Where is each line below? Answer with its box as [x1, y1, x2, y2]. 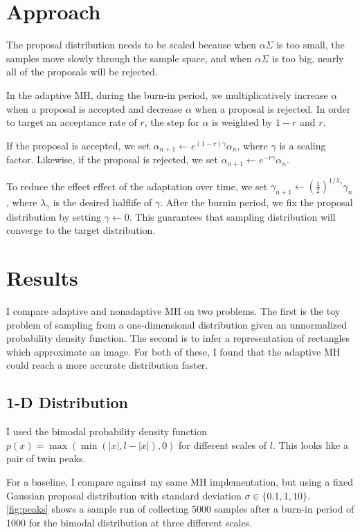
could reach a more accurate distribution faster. [6, 358, 208, 372]
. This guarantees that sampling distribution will [129, 209, 336, 223]
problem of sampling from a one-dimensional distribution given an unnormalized [6, 317, 347, 331]
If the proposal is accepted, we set [6, 138, 150, 152]
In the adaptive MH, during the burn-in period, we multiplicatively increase [6, 87, 328, 102]
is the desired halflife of [53, 194, 152, 209]
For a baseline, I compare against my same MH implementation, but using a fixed [6, 474, 354, 488]
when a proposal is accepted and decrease [6, 101, 183, 116]
